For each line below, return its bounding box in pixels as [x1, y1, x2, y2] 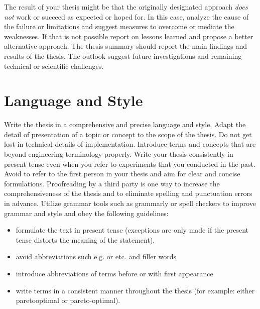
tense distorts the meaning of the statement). [16, 234, 155, 245]
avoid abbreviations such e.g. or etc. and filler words [16, 251, 177, 262]
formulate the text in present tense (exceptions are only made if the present [16, 225, 248, 235]
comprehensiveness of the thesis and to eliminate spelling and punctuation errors [4, 188, 252, 198]
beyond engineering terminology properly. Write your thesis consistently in [4, 149, 233, 159]
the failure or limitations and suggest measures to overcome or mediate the [4, 21, 234, 32]
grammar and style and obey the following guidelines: [4, 208, 169, 218]
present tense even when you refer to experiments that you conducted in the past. [4, 158, 255, 169]
